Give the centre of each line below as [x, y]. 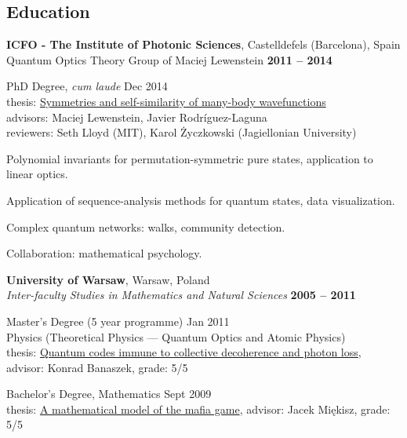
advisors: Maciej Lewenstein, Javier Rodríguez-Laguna [137, 117]
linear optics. [37, 174]
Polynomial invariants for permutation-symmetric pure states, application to [190, 158]
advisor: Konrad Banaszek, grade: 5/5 [97, 367]
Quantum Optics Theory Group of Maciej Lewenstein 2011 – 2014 [169, 59]
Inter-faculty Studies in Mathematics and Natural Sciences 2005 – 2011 [181, 295]
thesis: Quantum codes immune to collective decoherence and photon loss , [184, 352]
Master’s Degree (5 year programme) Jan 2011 [118, 321]
